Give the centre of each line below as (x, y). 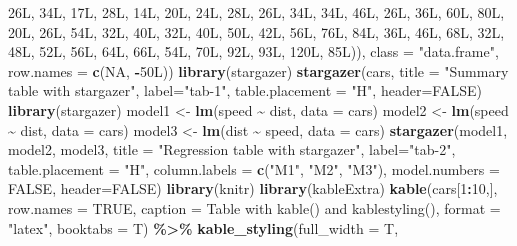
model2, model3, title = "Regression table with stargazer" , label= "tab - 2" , (232, 149)
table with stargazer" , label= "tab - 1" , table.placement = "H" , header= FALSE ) (245, 90)
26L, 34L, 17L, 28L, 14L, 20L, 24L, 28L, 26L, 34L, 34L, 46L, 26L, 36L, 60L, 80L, (256, 12)
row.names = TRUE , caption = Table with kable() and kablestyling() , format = (254, 207)
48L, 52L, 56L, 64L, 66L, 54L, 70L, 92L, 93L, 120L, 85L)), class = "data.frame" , (253, 51)
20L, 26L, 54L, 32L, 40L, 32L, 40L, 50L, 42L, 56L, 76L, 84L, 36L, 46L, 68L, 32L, (256, 31)
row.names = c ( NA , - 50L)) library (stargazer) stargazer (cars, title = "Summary (258, 70)
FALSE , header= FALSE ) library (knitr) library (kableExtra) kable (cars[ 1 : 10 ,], (253, 188)
